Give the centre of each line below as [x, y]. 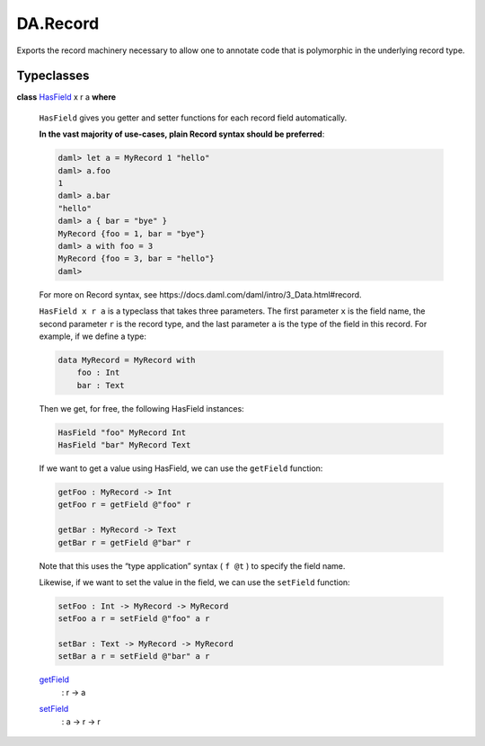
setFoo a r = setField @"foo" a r [134, 619]
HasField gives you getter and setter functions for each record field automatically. [193, 118]
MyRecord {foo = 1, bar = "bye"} [132, 233]
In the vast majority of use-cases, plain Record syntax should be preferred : [182, 134]
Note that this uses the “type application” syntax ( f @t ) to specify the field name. [192, 565]
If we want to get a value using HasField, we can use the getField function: [181, 468]
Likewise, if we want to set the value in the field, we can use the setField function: [194, 582]
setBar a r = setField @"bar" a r [134, 657]
